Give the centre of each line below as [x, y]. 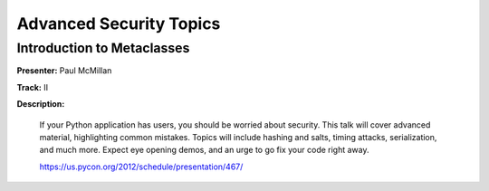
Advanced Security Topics [119, 24]
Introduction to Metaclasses [103, 48]
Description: [41, 104]
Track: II [33, 87]
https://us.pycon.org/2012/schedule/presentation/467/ [141, 167]
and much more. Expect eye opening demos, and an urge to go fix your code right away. [204, 150]
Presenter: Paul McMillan [64, 71]
